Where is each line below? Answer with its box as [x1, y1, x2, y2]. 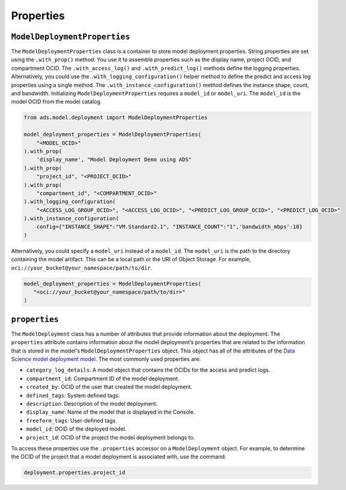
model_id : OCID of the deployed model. [26, 425, 127, 432]
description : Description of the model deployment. [26, 400, 158, 408]
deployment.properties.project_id [23, 469, 126, 476]
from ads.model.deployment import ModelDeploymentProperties [23, 114, 208, 121]
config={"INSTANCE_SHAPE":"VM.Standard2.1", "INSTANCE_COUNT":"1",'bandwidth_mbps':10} [36, 223, 303, 231]
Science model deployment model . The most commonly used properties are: [11, 355, 201, 363]
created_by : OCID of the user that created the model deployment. [26, 383, 192, 390]
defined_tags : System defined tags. [26, 392, 120, 399]
